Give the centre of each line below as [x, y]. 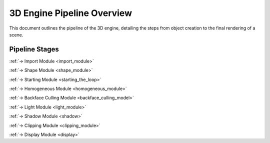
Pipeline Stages [34, 49]
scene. [16, 34]
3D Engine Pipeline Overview [71, 13]
